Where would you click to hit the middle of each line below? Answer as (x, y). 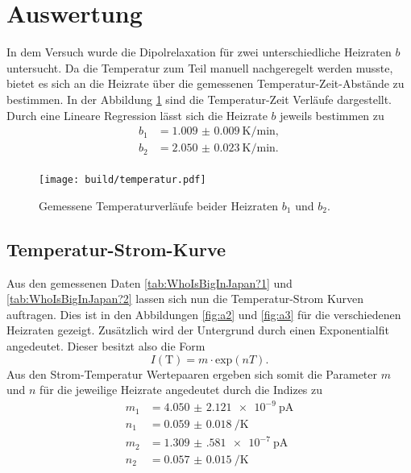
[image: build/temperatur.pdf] (122, 180)
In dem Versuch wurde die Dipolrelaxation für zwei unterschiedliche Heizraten (199, 52)
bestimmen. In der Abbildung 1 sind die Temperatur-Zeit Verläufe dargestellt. (199, 99)
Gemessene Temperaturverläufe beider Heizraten (159, 205)
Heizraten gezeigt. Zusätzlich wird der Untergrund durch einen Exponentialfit (198, 330)
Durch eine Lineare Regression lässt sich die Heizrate (137, 115)
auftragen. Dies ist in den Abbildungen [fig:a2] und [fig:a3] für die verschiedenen (204, 314)
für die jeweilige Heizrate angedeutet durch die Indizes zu (181, 390)
